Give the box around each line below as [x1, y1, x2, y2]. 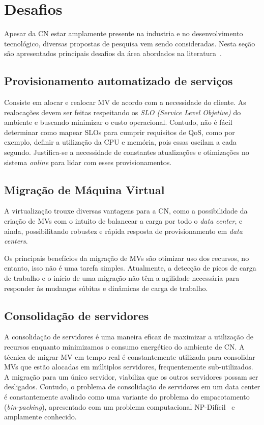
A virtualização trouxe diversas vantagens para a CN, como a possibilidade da [4, 205, 248, 216]
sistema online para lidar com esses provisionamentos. [4, 156, 172, 167]
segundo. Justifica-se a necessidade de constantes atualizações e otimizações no [4, 147, 249, 157]
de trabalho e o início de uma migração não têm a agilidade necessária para [4, 273, 240, 283]
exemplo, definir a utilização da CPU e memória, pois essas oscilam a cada [4, 137, 237, 147]
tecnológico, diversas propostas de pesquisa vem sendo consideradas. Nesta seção [4, 38, 255, 48]
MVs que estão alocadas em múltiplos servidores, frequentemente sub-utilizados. [4, 361, 253, 372]
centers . [4, 235, 28, 246]
